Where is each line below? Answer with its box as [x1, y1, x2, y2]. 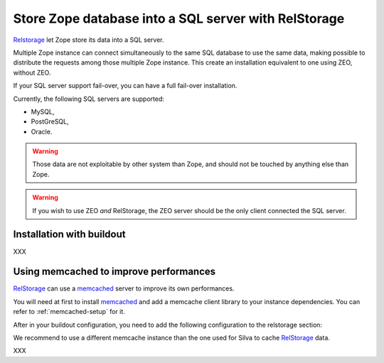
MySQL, [31, 107, 55, 116]
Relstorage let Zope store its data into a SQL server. [13, 36, 164, 44]
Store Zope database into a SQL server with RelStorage [13, 11, 345, 26]
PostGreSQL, [31, 117, 69, 126]
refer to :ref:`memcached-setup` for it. [13, 308, 126, 316]
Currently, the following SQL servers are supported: [13, 94, 165, 103]
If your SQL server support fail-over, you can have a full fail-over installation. [13, 82, 238, 90]
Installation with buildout [13, 228, 126, 241]
